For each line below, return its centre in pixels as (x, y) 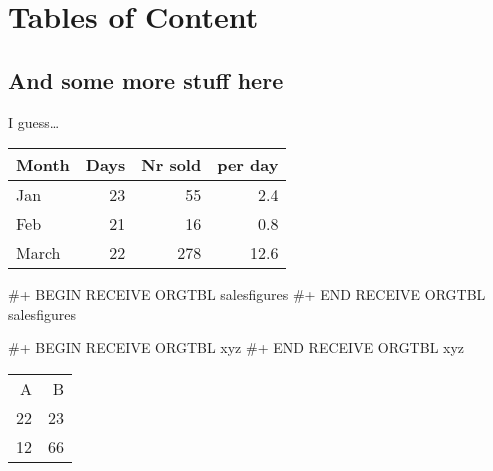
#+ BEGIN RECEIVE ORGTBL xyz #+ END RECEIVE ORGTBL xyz (236, 347)
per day (248, 165)
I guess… (34, 121)
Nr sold (171, 165)
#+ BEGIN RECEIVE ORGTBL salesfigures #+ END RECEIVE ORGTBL (247, 294)
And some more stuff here (146, 79)
